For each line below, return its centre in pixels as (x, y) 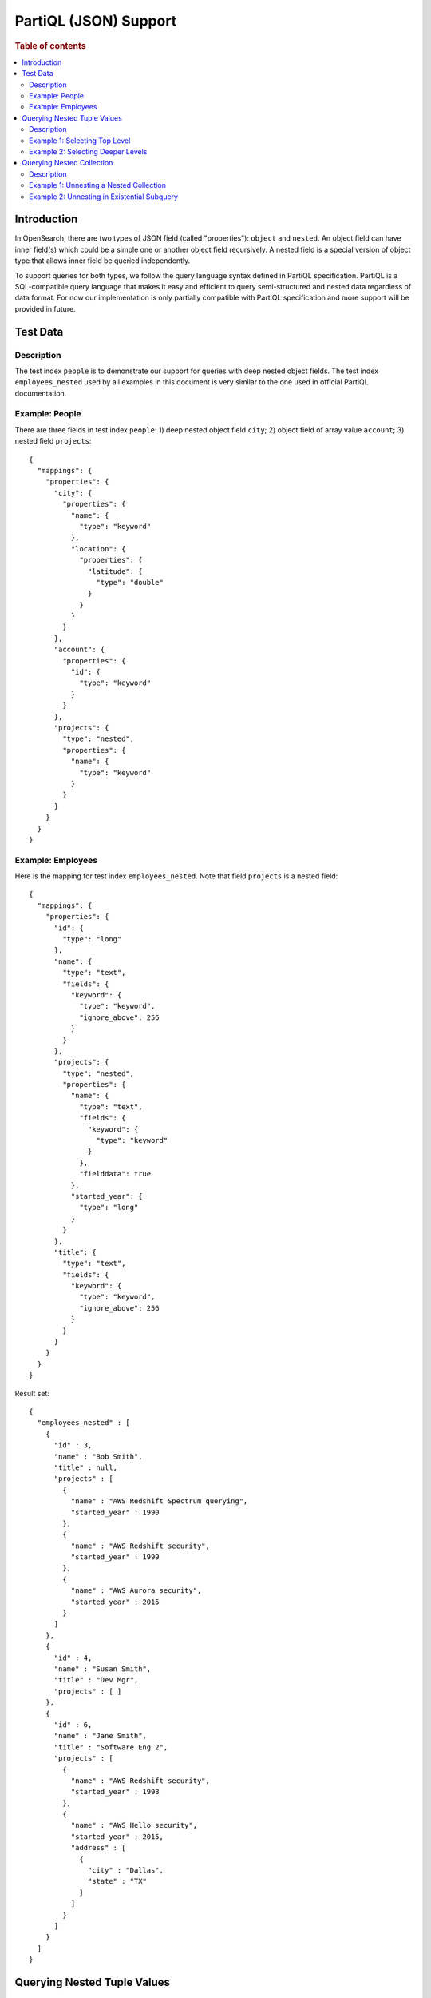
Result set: (32, 1393)
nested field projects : (53, 441)
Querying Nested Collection (67, 163)
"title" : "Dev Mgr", (96, 1680)
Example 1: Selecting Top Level (80, 141)
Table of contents (51, 46)
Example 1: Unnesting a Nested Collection (98, 185)
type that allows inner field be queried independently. (103, 261)
